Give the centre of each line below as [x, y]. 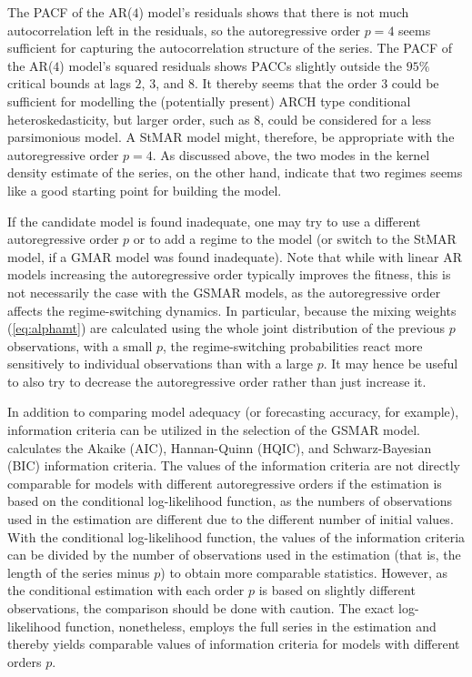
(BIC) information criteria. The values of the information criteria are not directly [234, 465]
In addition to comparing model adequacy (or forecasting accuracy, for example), [233, 412]
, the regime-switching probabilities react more [293, 345]
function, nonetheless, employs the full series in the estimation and [251, 626]
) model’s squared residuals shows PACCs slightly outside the [231, 65]
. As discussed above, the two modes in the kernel [291, 154]
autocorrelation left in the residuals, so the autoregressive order [184, 30]
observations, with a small [80, 345]
